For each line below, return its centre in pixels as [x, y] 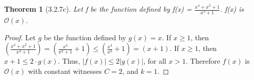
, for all [155, 61]
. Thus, [69, 61]
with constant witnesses [65, 71]
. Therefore [203, 61]
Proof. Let [20, 37]
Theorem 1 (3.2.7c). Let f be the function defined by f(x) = [98, 9]
